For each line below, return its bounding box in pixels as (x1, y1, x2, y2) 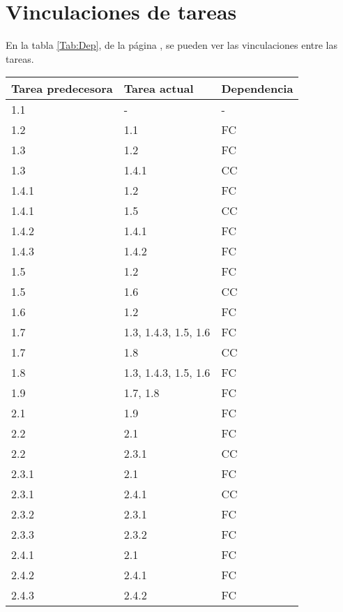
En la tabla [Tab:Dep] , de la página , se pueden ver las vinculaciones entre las (6, 38, 338, 52)
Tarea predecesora (11, 80, 113, 97)
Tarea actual (123, 80, 194, 97)
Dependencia (221, 80, 294, 97)
